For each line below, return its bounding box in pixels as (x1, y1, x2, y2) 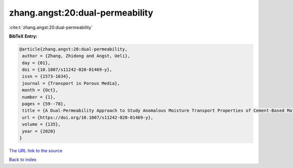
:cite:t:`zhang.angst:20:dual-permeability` (9, 24, 93, 30)
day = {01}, (22, 60, 51, 65)
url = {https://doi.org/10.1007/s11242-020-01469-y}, (22, 115, 153, 120)
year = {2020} (22, 128, 56, 134)
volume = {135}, (22, 122, 61, 127)
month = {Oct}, (22, 87, 59, 93)
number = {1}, (22, 94, 56, 100)
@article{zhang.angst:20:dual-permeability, (19, 46, 128, 52)
